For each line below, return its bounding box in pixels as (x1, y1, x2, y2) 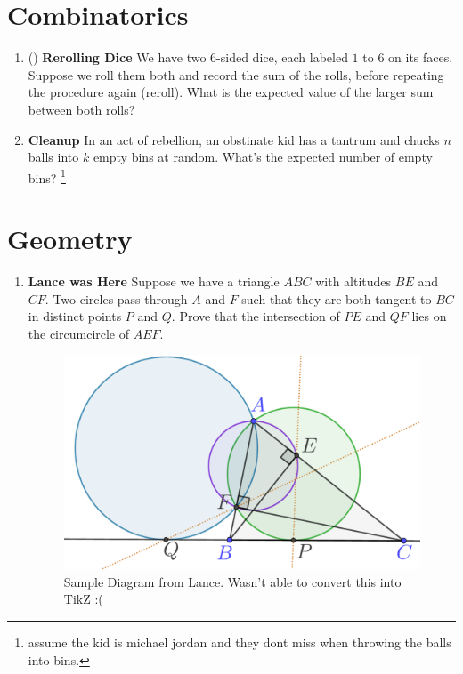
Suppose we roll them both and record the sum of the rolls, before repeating (28, 65, 444, 84)
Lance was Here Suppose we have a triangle (28, 272, 280, 291)
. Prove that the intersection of (171, 307, 340, 325)
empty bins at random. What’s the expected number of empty (93, 148, 433, 166)
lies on (411, 307, 447, 325)
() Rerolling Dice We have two (28, 48, 207, 67)
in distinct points (28, 307, 122, 325)
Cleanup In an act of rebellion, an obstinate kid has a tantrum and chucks (28, 130, 440, 148)
